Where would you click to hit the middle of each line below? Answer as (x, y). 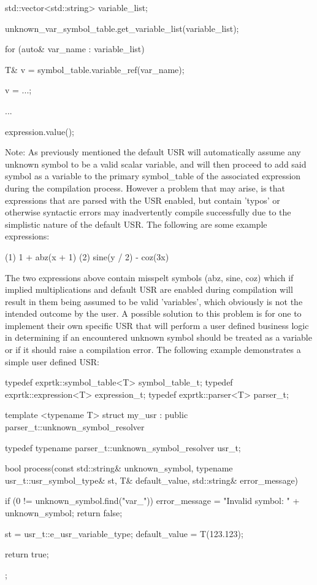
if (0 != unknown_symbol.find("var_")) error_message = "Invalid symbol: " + (152, 501)
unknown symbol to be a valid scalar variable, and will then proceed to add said (156, 164)
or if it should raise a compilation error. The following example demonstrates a (153, 350)
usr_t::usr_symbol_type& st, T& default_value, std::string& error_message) (152, 480)
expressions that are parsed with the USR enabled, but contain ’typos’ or (143, 200)
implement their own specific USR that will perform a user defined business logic (157, 325)
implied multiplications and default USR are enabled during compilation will (149, 289)
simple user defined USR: (52, 361)
